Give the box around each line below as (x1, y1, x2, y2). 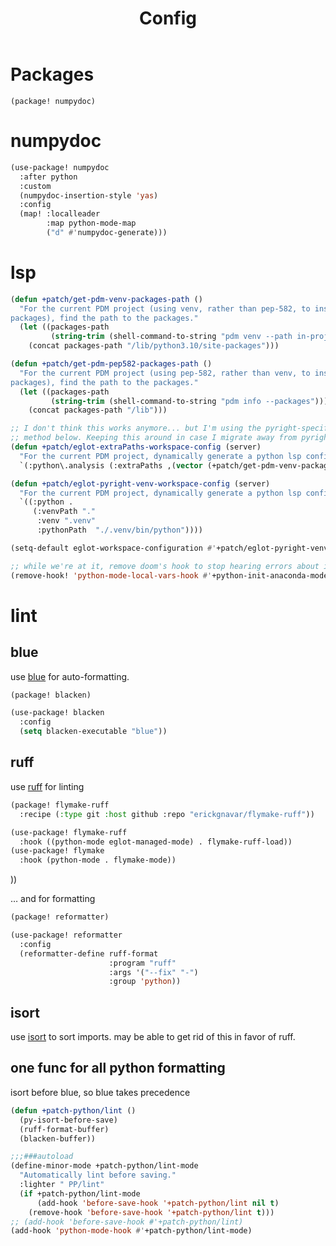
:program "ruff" (108, 958, 177, 968)
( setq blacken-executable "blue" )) (19, 727, 168, 737)
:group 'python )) (108, 977, 182, 987)
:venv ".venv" (36, 516, 97, 526)
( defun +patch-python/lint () (10, 1105, 137, 1116)
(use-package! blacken (10, 708, 105, 718)
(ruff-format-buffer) (19, 1124, 110, 1134)
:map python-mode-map (46, 218, 137, 229)
